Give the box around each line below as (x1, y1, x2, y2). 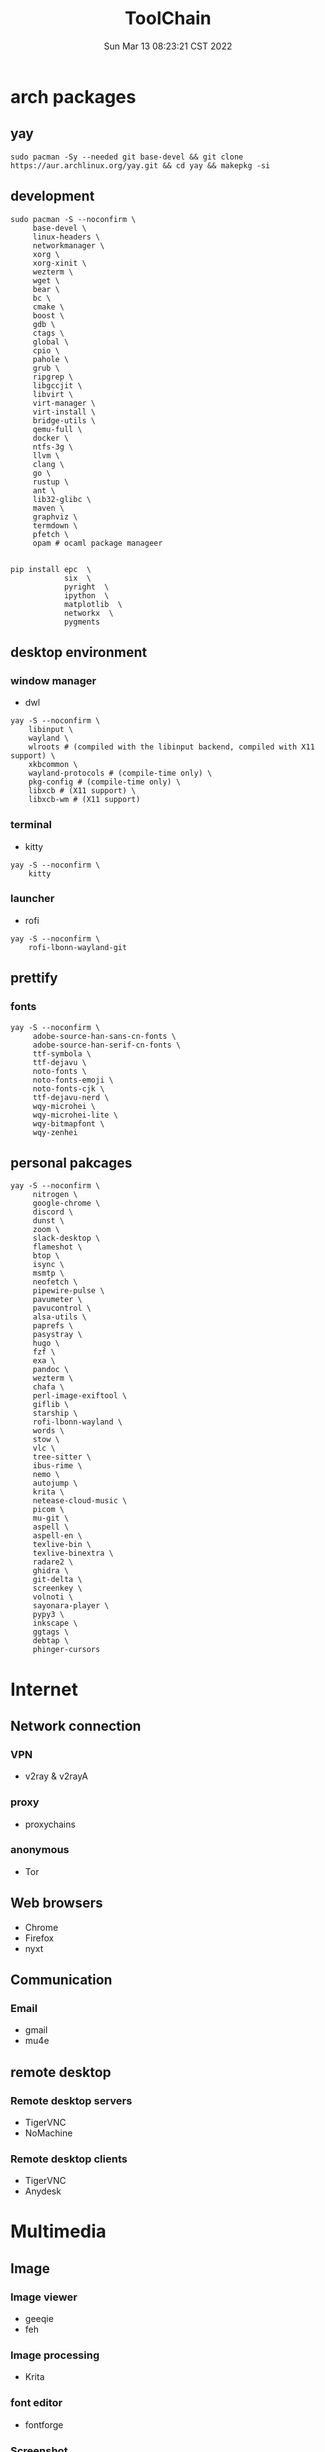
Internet (10, 1678, 78, 1701)
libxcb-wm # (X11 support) (28, 795, 141, 805)
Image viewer (10, 2290, 78, 2304)
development (10, 188, 95, 205)
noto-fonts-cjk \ (32, 1083, 105, 1094)
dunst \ (32, 1216, 65, 1226)
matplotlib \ (63, 599, 123, 609)
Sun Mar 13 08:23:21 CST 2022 (103, 40, 233, 52)
